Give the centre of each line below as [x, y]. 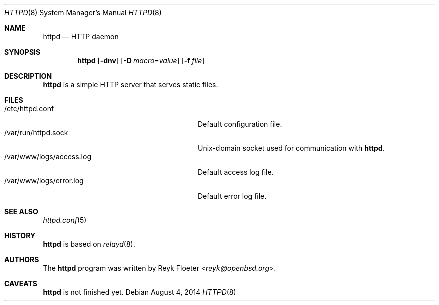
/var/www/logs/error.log [44, 181]
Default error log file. [232, 196]
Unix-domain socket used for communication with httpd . [291, 148]
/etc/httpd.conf [29, 109]
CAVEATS [21, 284]
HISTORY [20, 236]
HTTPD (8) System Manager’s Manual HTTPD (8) [83, 13]
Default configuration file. [240, 124]
